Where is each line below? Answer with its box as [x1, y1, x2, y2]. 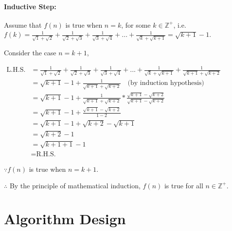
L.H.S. [6, 66, 26, 74]
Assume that [4, 19, 42, 30]
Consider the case [4, 48, 56, 58]
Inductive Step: [4, 1, 56, 11]
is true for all [164, 180, 203, 190]
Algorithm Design [4, 209, 126, 229]
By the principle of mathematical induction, [9, 180, 141, 190]
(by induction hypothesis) [127, 80, 204, 87]
